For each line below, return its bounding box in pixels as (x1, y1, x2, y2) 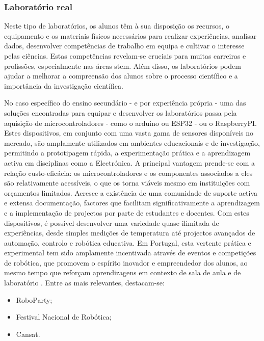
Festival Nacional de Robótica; (16, 311, 112, 322)
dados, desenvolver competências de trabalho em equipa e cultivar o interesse (4, 40, 245, 51)
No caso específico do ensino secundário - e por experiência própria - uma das (4, 97, 246, 108)
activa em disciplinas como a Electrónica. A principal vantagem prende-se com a (4, 157, 255, 168)
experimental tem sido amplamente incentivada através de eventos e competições (4, 247, 256, 258)
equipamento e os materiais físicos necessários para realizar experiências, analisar (4, 30, 257, 41)
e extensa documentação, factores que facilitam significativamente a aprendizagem (4, 197, 260, 208)
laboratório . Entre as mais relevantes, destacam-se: (4, 277, 165, 288)
